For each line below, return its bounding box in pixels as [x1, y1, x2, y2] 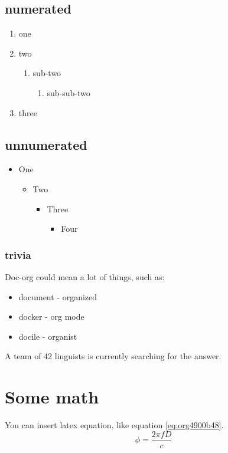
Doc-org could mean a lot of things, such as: [5, 270, 165, 283]
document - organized [18, 290, 97, 303]
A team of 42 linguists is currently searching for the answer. [5, 350, 222, 362]
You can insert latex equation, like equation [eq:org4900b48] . [5, 419, 224, 431]
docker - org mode [18, 310, 84, 323]
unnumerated [5, 135, 87, 153]
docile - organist [18, 330, 77, 342]
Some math [5, 385, 99, 409]
